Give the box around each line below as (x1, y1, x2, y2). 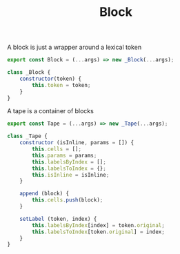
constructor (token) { (19, 75, 81, 82)
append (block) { (19, 190, 70, 197)
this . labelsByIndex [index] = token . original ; (32, 222, 166, 228)
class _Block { (7, 69, 51, 76)
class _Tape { (7, 133, 48, 140)
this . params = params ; (32, 152, 97, 159)
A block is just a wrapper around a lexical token (7, 43, 142, 52)
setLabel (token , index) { (19, 215, 97, 222)
